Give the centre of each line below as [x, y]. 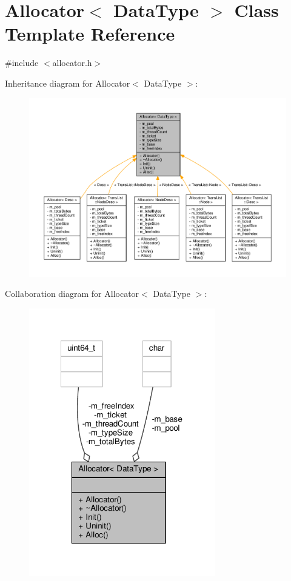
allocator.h [72, 63]
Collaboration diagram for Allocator [72, 294]
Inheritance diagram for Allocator [68, 83]
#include [22, 63]
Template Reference [90, 34]
